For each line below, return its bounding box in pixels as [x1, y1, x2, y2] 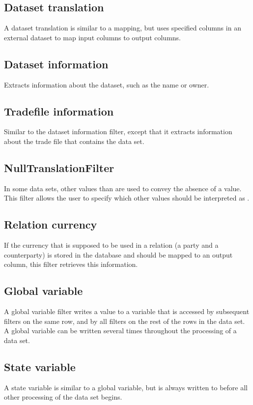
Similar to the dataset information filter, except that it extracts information [4, 126, 232, 137]
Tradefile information [4, 103, 114, 118]
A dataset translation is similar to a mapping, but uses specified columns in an [4, 23, 241, 33]
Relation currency [4, 217, 97, 232]
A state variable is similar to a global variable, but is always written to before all [4, 382, 248, 392]
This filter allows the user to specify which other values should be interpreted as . [4, 193, 250, 203]
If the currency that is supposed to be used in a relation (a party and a [4, 240, 219, 250]
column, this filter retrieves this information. [4, 259, 138, 269]
